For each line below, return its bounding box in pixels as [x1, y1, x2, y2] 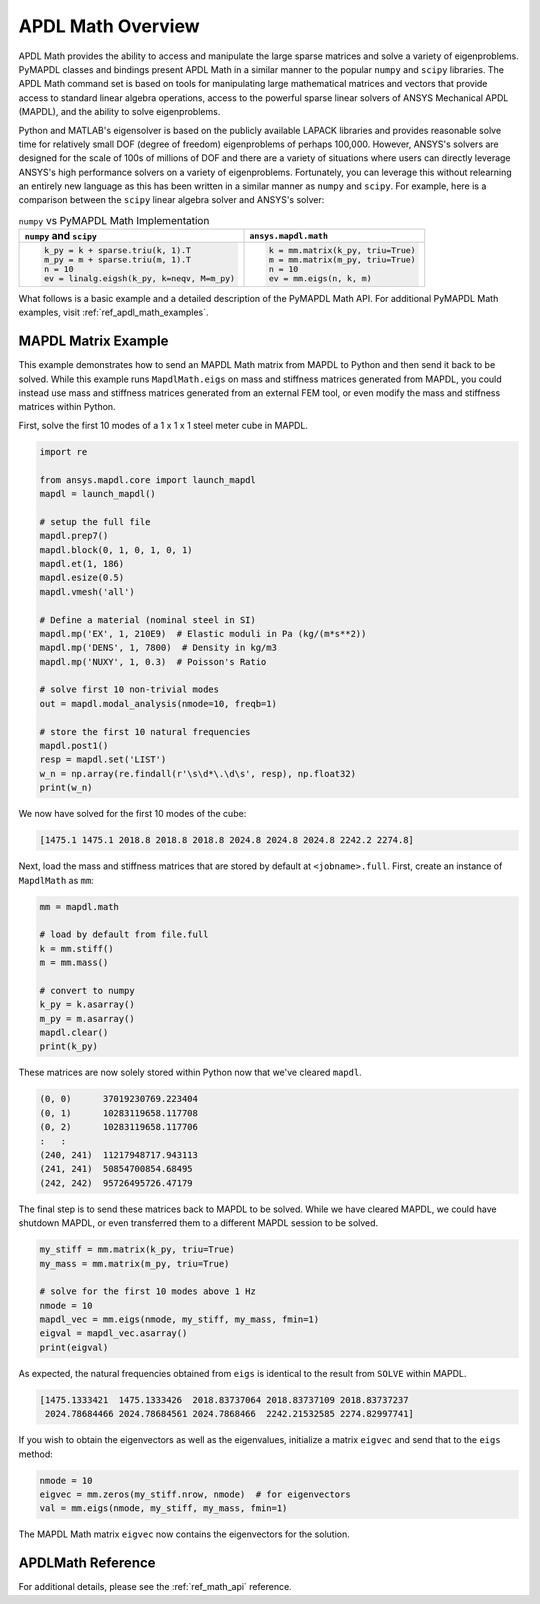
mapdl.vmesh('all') [39, 586, 135, 597]
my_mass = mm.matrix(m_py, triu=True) [39, 1258, 230, 1269]
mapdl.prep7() [39, 530, 109, 542]
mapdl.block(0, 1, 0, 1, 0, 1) [39, 544, 194, 555]
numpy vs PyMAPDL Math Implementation [18, 214, 210, 228]
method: [18, 1448, 54, 1460]
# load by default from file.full [39, 929, 209, 940]
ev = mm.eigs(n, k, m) [268, 273, 372, 284]
